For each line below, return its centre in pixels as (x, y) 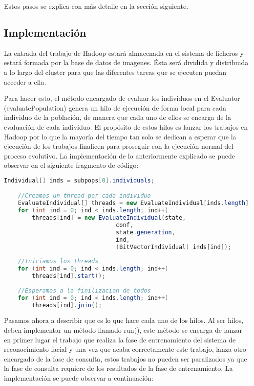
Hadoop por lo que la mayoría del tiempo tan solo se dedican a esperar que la (120, 136)
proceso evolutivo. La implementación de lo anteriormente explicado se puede (119, 155)
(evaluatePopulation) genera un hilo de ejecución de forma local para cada (115, 107)
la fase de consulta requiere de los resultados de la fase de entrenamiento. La (118, 368)
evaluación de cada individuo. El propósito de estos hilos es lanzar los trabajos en (126, 126)
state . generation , (146, 232)
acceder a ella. (25, 81)
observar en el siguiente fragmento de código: (71, 165)
